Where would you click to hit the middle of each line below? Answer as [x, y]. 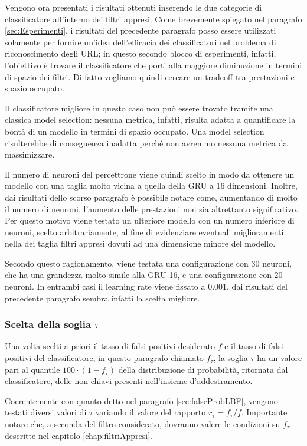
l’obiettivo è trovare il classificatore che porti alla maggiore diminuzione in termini [153, 65]
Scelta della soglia [48, 324]
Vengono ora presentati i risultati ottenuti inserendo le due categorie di [133, 7]
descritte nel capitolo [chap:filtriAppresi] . [79, 435]
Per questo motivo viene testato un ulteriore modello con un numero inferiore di [150, 220]
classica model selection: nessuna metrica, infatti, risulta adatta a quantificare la [150, 119]
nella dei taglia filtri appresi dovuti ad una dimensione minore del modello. [140, 243]
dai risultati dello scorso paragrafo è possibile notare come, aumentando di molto [151, 197]
